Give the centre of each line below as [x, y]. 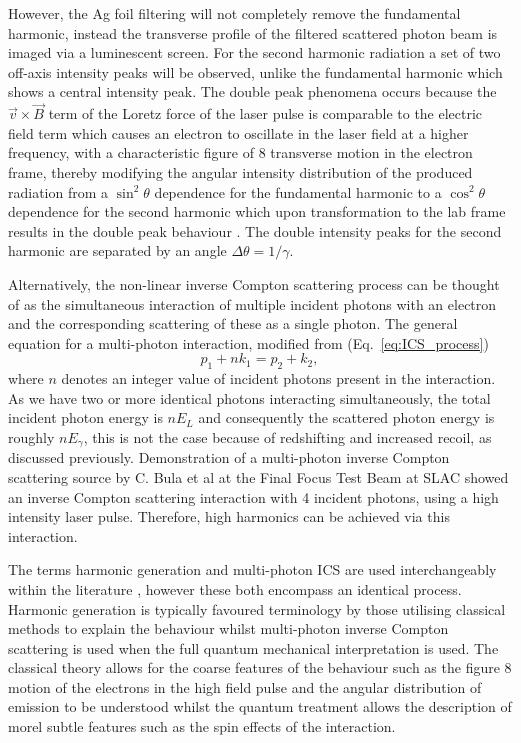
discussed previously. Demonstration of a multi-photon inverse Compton [229, 457]
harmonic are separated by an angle [117, 250]
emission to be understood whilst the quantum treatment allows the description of [260, 706]
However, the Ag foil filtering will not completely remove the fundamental [234, 13]
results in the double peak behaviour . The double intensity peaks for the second [255, 230]
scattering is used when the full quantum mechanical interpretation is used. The [253, 647]
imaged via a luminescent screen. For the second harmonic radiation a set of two [254, 52]
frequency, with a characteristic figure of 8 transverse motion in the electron [240, 152]
